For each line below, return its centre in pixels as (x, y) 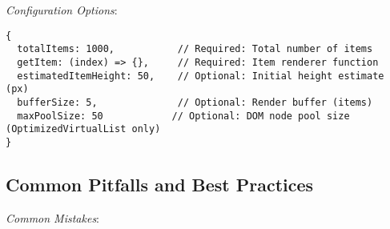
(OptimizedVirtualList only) (83, 129)
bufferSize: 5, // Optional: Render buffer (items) (195, 102)
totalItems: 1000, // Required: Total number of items (195, 49)
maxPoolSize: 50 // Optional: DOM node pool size (183, 116)
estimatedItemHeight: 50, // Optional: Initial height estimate (201, 76)
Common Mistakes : (53, 217)
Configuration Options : (62, 10)
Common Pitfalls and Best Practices (160, 184)
